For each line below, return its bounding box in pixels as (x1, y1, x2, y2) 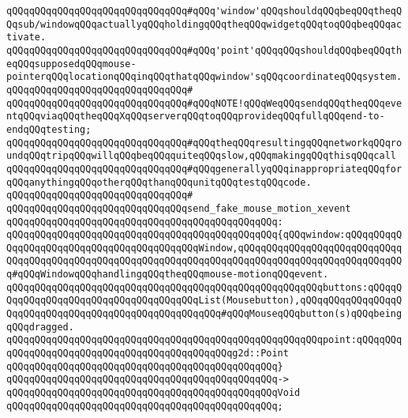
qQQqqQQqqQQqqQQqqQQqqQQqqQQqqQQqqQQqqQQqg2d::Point (6, 348, 289, 360)
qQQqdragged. (6, 321, 74, 333)
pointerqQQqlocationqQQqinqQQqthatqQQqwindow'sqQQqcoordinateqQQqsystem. (6, 71, 402, 83)
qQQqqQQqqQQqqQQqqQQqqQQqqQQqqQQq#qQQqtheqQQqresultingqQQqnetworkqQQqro (6, 137, 402, 149)
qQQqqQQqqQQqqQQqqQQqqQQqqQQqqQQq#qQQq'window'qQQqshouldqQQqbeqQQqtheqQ (6, 6, 402, 17)
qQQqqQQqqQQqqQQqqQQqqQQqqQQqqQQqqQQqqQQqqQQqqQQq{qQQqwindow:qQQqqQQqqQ (6, 229, 402, 241)
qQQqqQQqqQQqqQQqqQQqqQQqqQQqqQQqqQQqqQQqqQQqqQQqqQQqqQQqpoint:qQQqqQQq (6, 334, 402, 346)
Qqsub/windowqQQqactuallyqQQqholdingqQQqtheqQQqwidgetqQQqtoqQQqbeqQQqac (6, 18, 402, 30)
